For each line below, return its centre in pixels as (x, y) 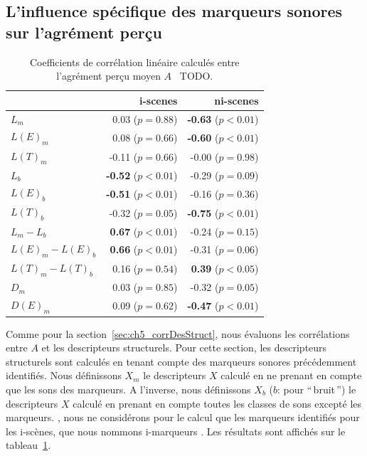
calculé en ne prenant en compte (291, 375)
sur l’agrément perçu (84, 32)
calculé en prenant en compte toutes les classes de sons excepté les (217, 403)
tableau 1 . (28, 445)
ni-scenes (236, 100)
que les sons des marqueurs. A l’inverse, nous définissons (128, 389)
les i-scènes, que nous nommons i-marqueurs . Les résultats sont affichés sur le (176, 431)
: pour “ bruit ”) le (317, 389)
